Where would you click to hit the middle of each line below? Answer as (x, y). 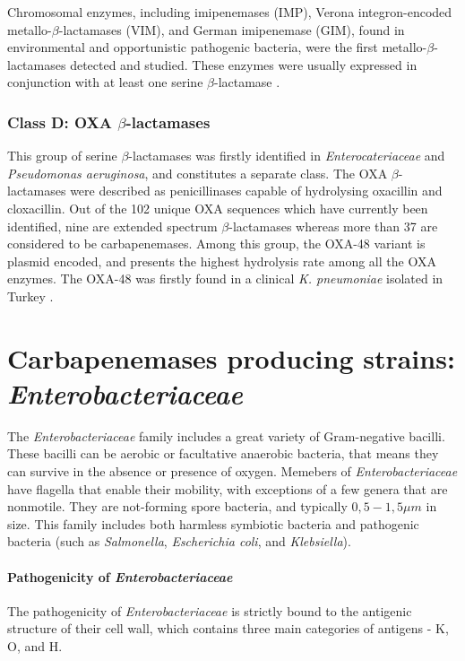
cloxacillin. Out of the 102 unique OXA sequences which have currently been (218, 208)
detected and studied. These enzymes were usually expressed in (244, 64)
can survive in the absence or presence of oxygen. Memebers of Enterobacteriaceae (232, 471)
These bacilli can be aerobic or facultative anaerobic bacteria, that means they (223, 453)
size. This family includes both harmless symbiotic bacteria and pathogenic (213, 523)
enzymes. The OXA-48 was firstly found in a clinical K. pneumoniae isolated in (225, 278)
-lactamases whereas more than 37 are (333, 226)
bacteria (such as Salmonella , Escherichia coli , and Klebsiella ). (179, 541)
